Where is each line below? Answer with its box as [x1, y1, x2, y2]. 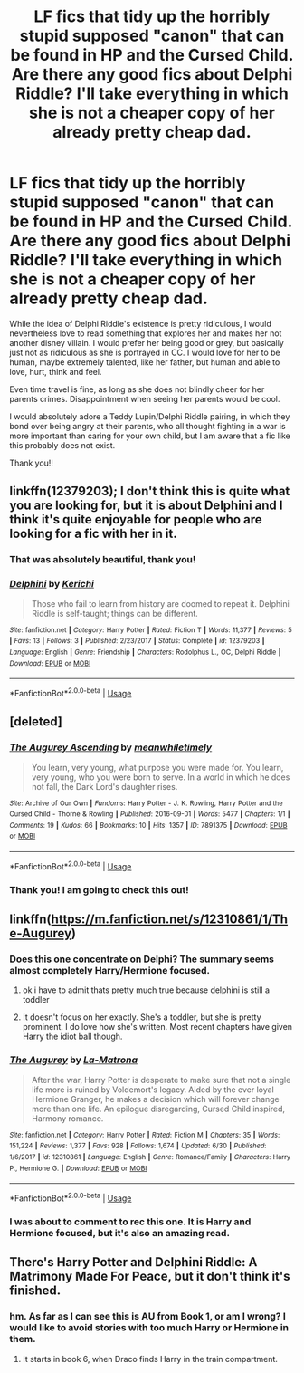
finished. [9, 1283, 62, 1299]
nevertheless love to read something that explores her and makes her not [9, 328, 282, 339]
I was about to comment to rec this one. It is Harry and [9, 1215, 252, 1228]
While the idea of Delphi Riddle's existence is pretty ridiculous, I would [9, 318, 271, 329]
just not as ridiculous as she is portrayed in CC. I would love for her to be [9, 347, 280, 358]
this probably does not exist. [9, 439, 116, 450]
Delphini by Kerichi [9, 578, 95, 590]
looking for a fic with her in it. [9, 526, 178, 542]
